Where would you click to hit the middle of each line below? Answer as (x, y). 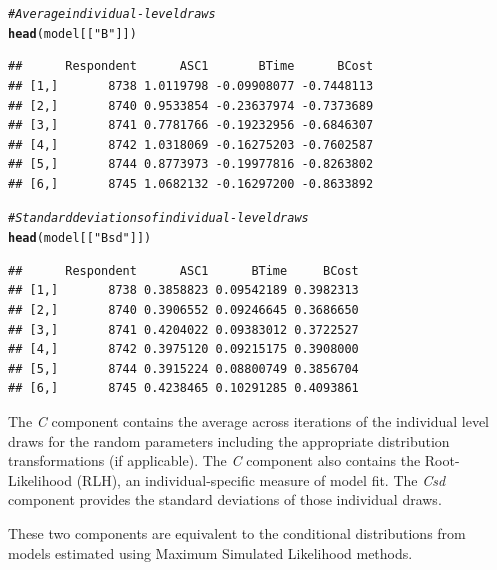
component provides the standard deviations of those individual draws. (225, 499)
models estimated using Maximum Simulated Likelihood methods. (210, 552)
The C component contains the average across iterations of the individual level (249, 420)
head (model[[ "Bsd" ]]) (80, 238)
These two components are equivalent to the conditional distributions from (237, 532)
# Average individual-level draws (112, 14)
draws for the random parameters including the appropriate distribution (229, 440)
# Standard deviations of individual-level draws (158, 218)
